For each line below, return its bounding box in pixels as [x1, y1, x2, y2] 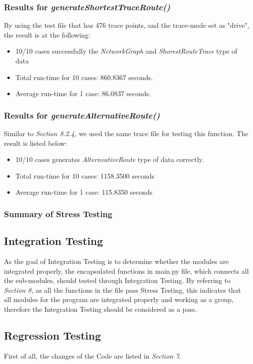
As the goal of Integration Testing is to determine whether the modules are [4, 256, 229, 266]
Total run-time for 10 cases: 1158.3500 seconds [15, 170, 155, 181]
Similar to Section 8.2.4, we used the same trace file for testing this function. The [4, 128, 249, 138]
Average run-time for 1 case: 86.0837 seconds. [15, 88, 151, 99]
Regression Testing [4, 327, 101, 343]
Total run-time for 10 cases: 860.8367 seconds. [15, 72, 153, 82]
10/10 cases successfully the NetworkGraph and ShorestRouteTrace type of [15, 46, 237, 56]
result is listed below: [4, 138, 67, 148]
